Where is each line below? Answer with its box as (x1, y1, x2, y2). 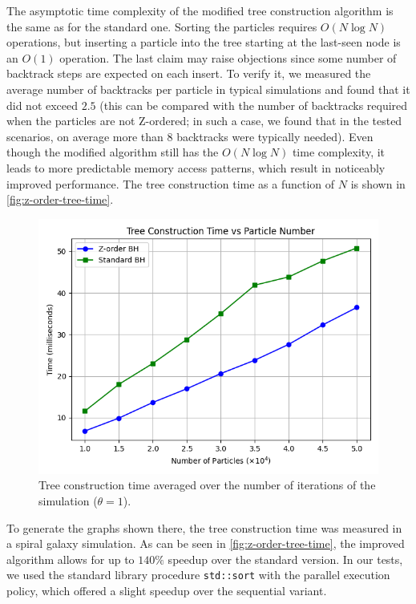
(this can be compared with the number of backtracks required (99, 96, 408, 113)
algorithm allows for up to (6, 550, 135, 567)
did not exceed (6, 96, 79, 113)
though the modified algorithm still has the (6, 144, 219, 160)
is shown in (350, 175, 406, 192)
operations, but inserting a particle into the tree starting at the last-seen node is (6, 34, 401, 51)
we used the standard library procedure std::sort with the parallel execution (6, 566, 390, 583)
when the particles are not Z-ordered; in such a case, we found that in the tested (6, 112, 402, 129)
